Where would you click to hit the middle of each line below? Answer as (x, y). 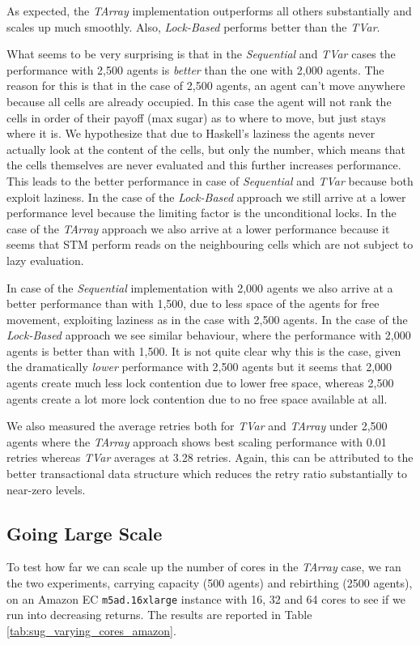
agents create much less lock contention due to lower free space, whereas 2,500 (200, 383)
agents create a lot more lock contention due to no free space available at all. (197, 398)
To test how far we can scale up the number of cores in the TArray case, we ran (204, 567)
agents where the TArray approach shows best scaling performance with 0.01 (197, 441)
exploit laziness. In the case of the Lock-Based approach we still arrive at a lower (206, 196)
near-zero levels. (46, 489)
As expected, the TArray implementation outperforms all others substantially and (209, 11)
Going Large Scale (85, 533)
